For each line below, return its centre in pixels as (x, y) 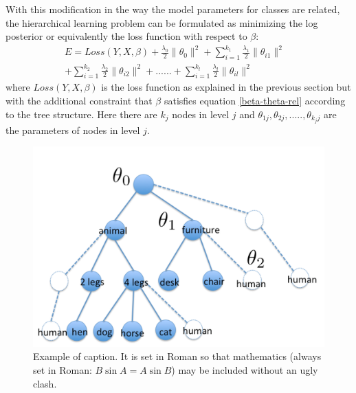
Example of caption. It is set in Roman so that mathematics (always (177, 356)
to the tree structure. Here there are (81, 114)
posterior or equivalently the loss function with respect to (126, 36)
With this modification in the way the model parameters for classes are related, (173, 9)
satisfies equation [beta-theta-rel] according (255, 101)
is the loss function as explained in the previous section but (226, 87)
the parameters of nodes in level (73, 130)
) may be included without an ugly (245, 370)
